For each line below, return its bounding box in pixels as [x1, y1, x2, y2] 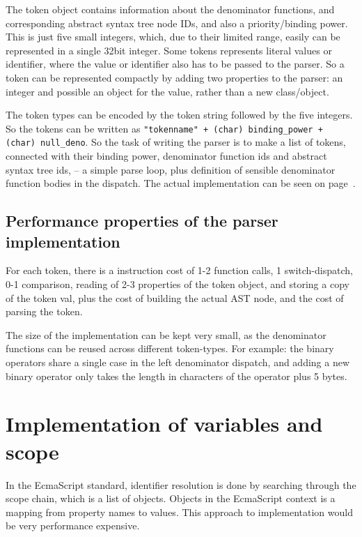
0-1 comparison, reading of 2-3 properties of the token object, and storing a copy [6, 277, 349, 292]
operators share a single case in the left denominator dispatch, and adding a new [6, 355, 350, 369]
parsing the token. [6, 304, 83, 319]
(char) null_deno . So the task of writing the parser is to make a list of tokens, [6, 135, 346, 149]
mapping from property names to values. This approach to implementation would [6, 504, 353, 519]
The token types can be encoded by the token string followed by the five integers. [6, 107, 353, 122]
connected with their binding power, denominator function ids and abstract [6, 149, 327, 163]
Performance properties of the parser [6, 210, 278, 232]
